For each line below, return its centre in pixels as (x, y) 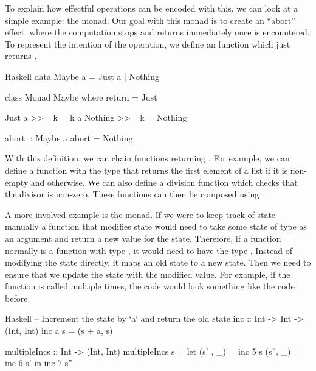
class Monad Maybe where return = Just (81, 97)
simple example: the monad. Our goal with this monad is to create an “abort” (150, 20)
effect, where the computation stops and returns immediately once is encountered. (157, 32)
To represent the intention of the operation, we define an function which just (148, 44)
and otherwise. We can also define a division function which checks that (164, 182)
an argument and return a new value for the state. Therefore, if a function (143, 238)
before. (18, 298)
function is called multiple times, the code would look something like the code (150, 286)
